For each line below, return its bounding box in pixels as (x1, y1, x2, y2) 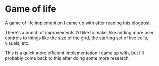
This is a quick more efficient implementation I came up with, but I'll (5, 50, 144, 56)
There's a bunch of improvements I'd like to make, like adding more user (5, 29, 154, 35)
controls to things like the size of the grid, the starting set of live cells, (5, 35, 149, 41)
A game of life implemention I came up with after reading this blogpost (5, 20, 150, 26)
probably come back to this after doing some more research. (5, 55, 130, 61)
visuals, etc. (5, 40, 30, 46)
